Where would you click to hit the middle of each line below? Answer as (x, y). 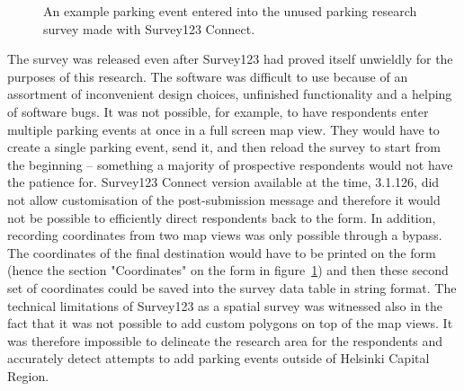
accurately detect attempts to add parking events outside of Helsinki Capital (219, 358)
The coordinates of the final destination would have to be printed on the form (222, 252)
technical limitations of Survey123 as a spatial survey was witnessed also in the (225, 305)
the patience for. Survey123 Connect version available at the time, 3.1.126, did (223, 182)
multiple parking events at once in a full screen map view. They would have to (223, 129)
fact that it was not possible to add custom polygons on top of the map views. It (230, 323)
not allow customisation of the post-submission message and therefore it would (224, 199)
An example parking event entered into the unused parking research (230, 11)
